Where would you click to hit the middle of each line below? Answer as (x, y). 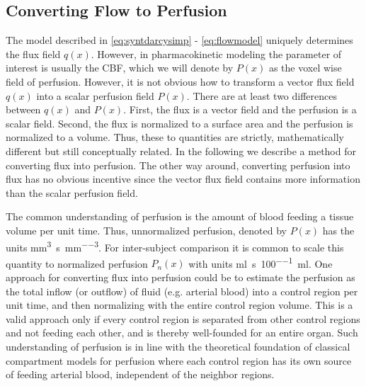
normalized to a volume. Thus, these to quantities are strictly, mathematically (175, 137)
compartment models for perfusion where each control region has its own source (179, 360)
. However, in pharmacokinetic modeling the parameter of (216, 53)
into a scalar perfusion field (95, 95)
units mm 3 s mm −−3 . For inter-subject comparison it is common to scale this (175, 246)
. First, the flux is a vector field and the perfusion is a (240, 109)
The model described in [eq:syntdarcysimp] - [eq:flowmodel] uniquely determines (179, 40)
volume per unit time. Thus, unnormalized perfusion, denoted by (146, 230)
